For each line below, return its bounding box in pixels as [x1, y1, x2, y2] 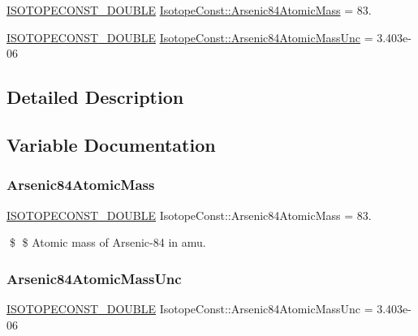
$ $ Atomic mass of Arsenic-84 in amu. [9, 234, 206, 251]
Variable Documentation [6, 131, 216, 157]
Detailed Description [6, 84, 184, 110]
